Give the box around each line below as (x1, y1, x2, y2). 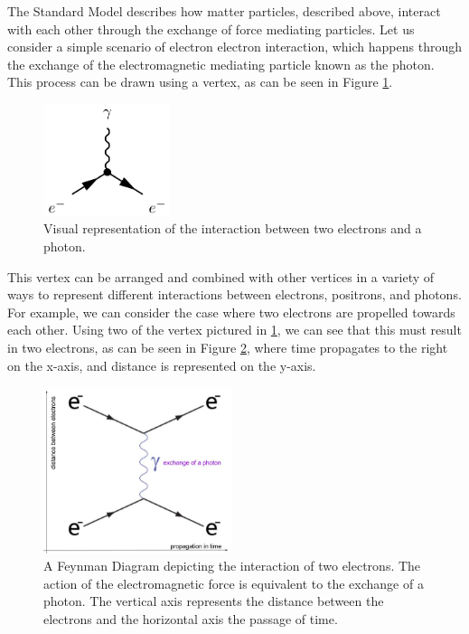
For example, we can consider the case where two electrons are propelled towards (7, 302, 455, 321)
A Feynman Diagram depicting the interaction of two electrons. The (43, 556, 421, 575)
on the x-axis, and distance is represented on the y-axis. (7, 355, 316, 374)
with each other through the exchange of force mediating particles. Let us (7, 19, 415, 38)
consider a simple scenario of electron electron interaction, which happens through (7, 37, 462, 56)
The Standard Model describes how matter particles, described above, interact (7, 2, 441, 20)
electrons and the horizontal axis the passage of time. (43, 610, 338, 629)
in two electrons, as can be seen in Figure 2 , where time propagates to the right (7, 337, 448, 356)
